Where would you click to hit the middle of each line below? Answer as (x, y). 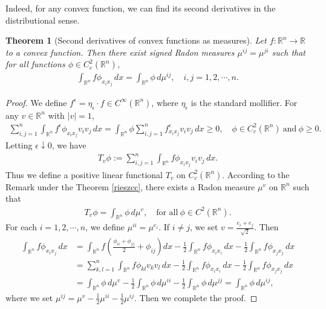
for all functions (35, 64)
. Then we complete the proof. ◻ (196, 297)
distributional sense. (43, 20)
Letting (19, 145)
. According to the (256, 174)
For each (21, 227)
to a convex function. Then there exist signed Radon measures (120, 52)
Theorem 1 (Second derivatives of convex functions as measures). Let (136, 40)
